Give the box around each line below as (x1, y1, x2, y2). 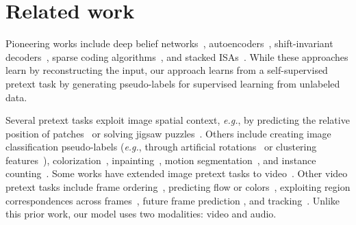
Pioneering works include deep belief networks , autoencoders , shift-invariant (5, 36, 333, 51)
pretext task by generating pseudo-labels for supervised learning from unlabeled (5, 76, 340, 90)
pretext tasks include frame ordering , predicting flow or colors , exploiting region (5, 180, 351, 194)
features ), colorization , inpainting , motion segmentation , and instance (5, 153, 316, 167)
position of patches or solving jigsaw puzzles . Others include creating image (5, 126, 331, 140)
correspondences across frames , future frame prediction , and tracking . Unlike (5, 193, 340, 207)
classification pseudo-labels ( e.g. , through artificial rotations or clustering (5, 140, 317, 154)
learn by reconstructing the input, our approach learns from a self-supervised (5, 63, 328, 77)
